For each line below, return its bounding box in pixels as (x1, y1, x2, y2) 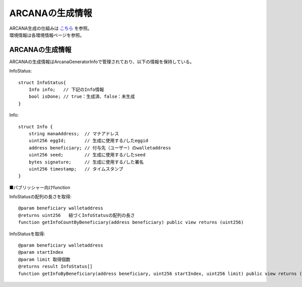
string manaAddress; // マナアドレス (28, 131, 119, 136)
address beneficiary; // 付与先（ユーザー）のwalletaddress (28, 145, 171, 151)
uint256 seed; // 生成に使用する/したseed (28, 152, 146, 158)
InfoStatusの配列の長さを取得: (9, 194, 71, 200)
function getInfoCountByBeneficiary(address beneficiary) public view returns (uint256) (18, 219, 244, 225)
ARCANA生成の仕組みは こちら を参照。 (9, 25, 93, 31)
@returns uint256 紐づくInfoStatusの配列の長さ (18, 212, 135, 218)
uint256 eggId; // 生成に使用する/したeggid (28, 138, 148, 144)
